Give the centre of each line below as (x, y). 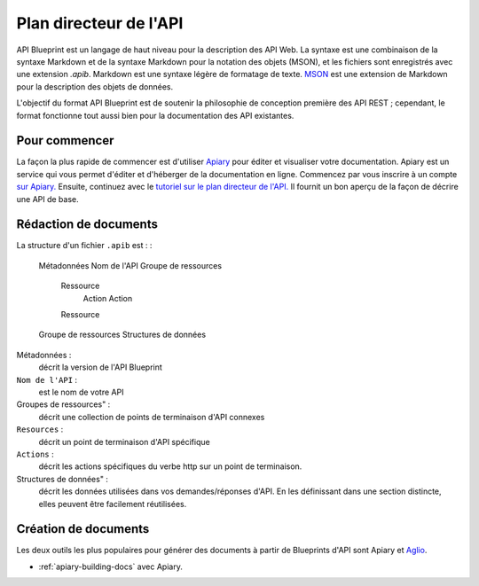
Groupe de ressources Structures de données (122, 335)
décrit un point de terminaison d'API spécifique (124, 441)
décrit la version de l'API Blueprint (101, 367)
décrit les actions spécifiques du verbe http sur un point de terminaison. (170, 466)
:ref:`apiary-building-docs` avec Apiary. (111, 566)
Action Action (108, 298)
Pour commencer (65, 141)
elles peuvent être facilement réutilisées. (113, 504)
